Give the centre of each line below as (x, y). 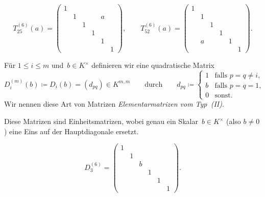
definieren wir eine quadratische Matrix (153, 65)
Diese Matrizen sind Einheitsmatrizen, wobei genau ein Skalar (101, 121)
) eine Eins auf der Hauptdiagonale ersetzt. (71, 131)
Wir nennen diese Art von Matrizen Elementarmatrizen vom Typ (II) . (114, 104)
